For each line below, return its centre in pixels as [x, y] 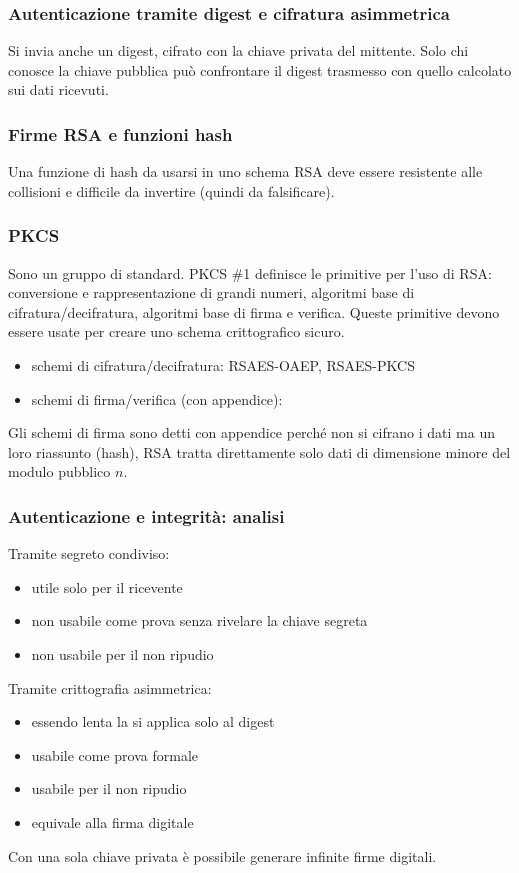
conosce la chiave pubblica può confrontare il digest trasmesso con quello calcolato [260, 69]
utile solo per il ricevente [107, 586]
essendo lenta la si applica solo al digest [153, 721]
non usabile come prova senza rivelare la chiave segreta [199, 620]
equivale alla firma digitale [112, 821]
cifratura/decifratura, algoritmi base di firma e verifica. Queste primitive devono [254, 311]
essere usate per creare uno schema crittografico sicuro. [176, 331]
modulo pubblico [59, 471]
